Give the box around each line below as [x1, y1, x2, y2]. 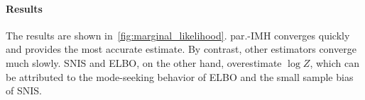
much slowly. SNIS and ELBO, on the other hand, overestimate [6, 55, 282, 70]
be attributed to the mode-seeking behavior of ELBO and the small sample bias [6, 69, 354, 84]
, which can [310, 55, 360, 70]
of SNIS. [6, 83, 42, 98]
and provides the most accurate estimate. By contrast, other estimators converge [6, 42, 356, 56]
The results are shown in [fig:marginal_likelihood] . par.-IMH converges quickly [6, 27, 350, 42]
